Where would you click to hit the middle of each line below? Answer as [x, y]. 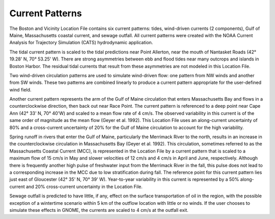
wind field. [20, 89]
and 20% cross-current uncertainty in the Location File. [84, 186]
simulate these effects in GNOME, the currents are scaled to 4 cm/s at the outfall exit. [99, 210]
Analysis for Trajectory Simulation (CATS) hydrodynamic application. [81, 43]
